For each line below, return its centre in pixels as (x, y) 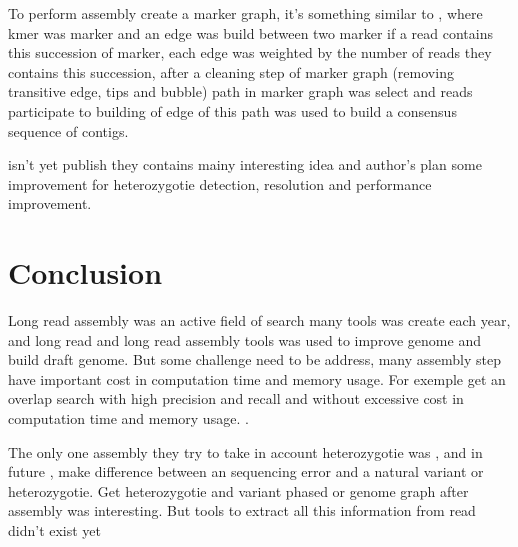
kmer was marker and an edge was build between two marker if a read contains (250, 32)
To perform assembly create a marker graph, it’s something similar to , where (245, 13)
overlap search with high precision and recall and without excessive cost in (236, 398)
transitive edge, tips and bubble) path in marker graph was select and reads (240, 91)
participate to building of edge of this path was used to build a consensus (232, 110)
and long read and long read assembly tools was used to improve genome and (244, 339)
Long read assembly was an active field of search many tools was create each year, (259, 320)
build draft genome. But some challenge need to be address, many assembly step (255, 359)
